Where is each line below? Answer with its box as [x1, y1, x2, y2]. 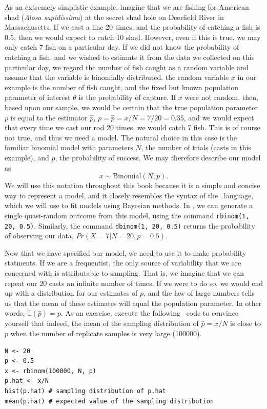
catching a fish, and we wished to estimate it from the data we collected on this [5, 51, 255, 62]
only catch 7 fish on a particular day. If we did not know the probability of [5, 42, 239, 52]
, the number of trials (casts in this [141, 142, 251, 153]
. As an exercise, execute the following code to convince [60, 308, 239, 318]
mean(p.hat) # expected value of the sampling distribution [5, 397, 214, 405]
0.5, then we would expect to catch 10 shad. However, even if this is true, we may [5, 31, 261, 42]
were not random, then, [184, 92, 258, 103]
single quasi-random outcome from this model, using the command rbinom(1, [5, 210, 250, 220]
